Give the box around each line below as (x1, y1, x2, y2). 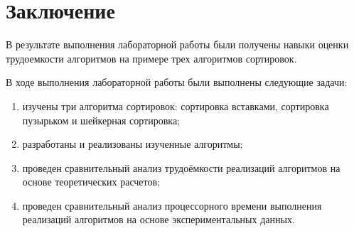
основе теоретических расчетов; (22, 174, 161, 189)
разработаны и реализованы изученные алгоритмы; (22, 136, 243, 151)
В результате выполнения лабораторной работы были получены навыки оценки (6, 37, 349, 52)
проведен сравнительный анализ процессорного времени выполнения (22, 198, 322, 213)
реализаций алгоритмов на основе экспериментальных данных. (22, 212, 295, 227)
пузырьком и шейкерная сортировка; (22, 112, 181, 127)
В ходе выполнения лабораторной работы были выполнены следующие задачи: (6, 75, 348, 90)
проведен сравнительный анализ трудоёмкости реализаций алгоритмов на (22, 160, 340, 175)
